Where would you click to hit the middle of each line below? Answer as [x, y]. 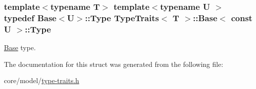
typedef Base [30, 17]
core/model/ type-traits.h [42, 80]
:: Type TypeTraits [122, 17]
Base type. [20, 47]
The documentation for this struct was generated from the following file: [114, 64]
